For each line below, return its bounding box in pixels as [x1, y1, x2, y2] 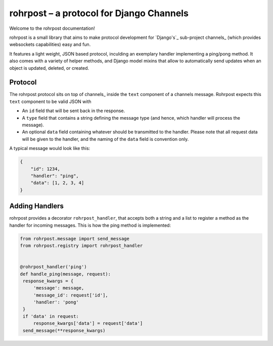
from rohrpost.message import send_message [20, 235, 130, 241]
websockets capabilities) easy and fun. [9, 41, 91, 47]
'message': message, [33, 285, 84, 291]
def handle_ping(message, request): [20, 271, 111, 277]
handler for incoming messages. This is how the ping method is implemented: [9, 222, 171, 228]
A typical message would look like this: [9, 145, 90, 152]
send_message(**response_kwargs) [23, 327, 106, 333]
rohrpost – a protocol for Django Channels [9, 8, 189, 19]
